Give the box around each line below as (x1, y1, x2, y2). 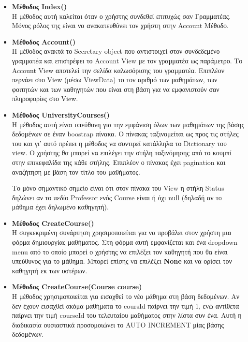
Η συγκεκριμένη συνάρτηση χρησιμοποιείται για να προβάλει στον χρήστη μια (12, 227, 232, 238)
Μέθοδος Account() (12, 36, 76, 46)
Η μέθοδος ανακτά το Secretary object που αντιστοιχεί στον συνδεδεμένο (12, 46, 220, 56)
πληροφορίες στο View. (12, 93, 78, 104)
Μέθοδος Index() (12, 1, 67, 11)
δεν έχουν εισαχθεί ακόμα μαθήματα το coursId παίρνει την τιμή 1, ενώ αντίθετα (12, 300, 239, 311)
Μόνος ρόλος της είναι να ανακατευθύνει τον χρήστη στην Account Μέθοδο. (12, 20, 229, 30)
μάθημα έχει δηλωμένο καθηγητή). (12, 202, 109, 212)
